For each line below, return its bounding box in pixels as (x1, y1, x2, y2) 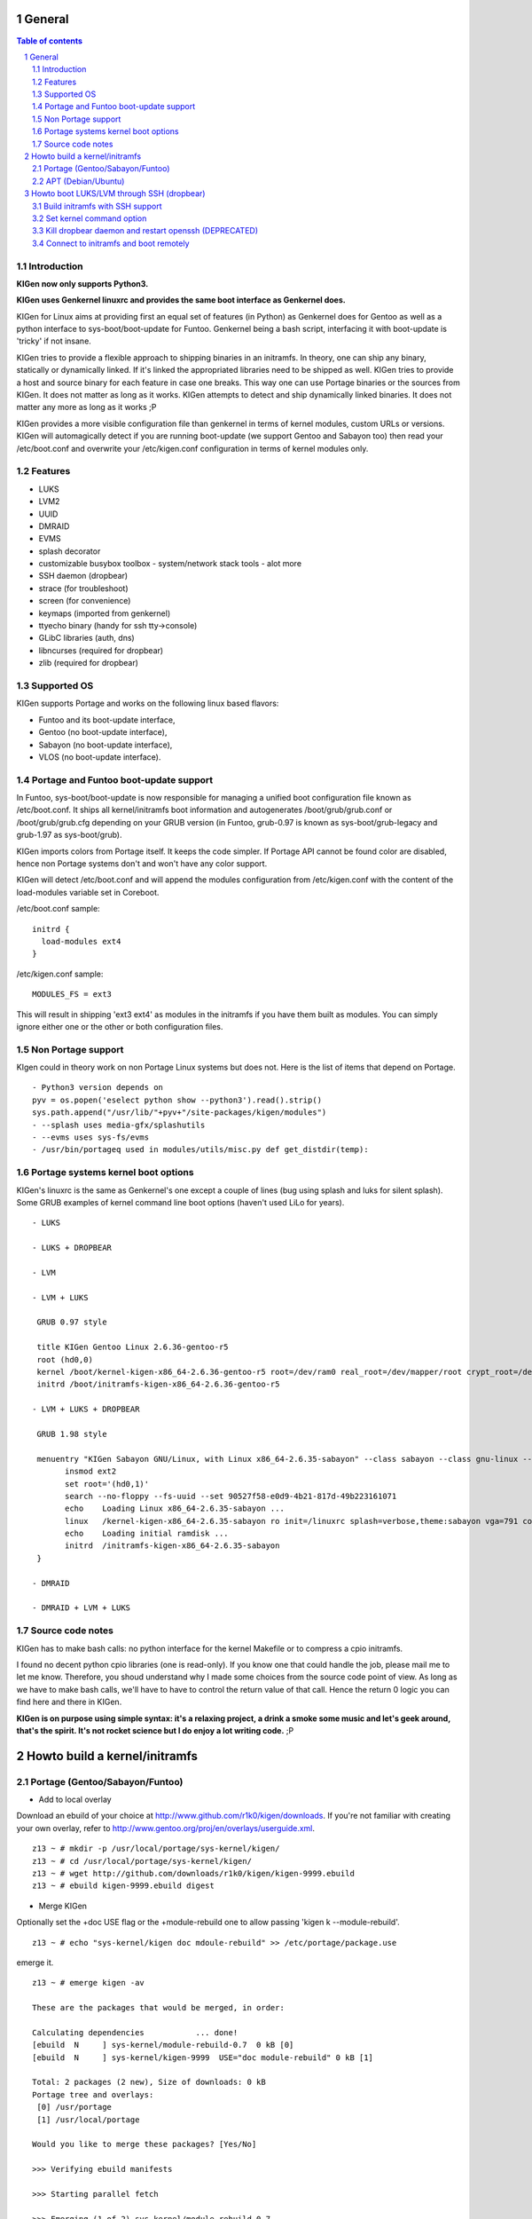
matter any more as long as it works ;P (16, 402, 157, 413)
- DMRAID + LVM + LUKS (32, 1603, 131, 1613)
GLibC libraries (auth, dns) (38, 633, 135, 644)
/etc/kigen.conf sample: (16, 968, 104, 979)
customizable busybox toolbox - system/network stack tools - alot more (38, 558, 301, 569)
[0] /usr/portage (36, 2102, 113, 2112)
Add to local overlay (38, 1794, 112, 1805)
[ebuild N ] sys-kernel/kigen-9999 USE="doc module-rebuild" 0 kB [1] (32, 2052, 374, 2063)
